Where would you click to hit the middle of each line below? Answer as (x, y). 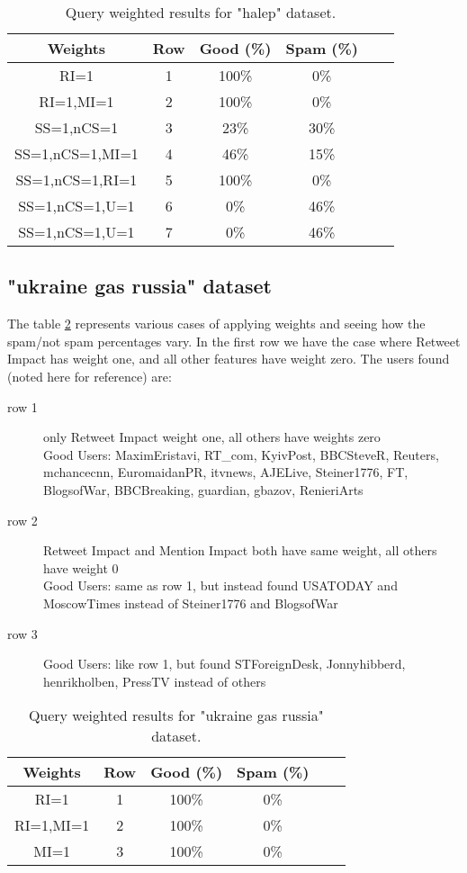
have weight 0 (81, 567)
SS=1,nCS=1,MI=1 (76, 153)
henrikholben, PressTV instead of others (155, 681)
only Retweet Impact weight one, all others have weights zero (212, 437)
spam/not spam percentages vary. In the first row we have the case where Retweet (234, 341)
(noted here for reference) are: (90, 376)
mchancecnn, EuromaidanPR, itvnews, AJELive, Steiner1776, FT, (226, 472)
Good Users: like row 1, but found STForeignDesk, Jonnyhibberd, (225, 664)
